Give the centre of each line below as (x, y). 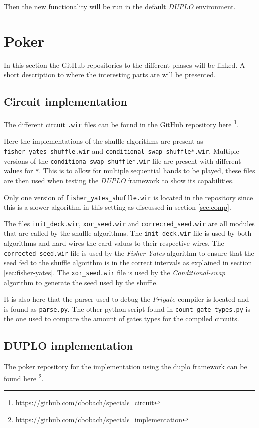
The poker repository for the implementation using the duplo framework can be (126, 366)
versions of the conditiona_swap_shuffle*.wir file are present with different (123, 160)
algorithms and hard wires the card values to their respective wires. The (114, 243)
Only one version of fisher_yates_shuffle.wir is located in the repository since (129, 197)
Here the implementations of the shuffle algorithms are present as (104, 141)
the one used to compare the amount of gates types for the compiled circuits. (122, 319)
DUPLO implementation (68, 345)
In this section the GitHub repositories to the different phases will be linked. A (125, 65)
